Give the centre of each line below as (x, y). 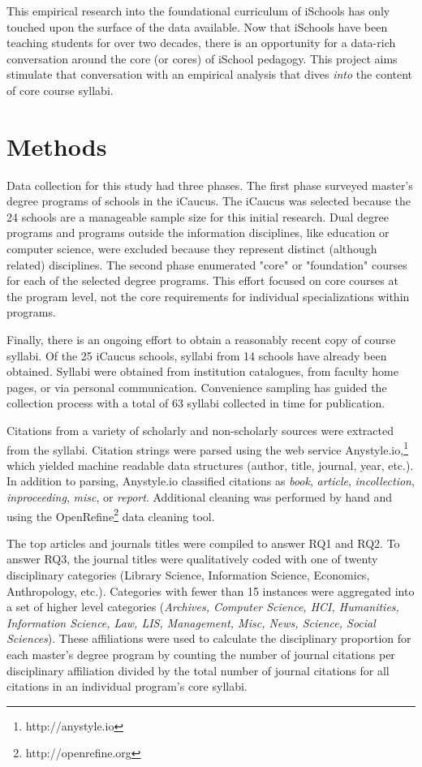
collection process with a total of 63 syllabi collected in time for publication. (196, 403)
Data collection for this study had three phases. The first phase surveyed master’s (210, 185)
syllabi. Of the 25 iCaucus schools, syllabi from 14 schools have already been (197, 355)
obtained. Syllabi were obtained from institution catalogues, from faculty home (202, 371)
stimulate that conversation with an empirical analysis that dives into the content (210, 74)
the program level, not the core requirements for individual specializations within (208, 296)
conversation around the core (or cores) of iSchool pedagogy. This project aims (202, 58)
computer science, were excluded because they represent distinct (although (192, 249)
